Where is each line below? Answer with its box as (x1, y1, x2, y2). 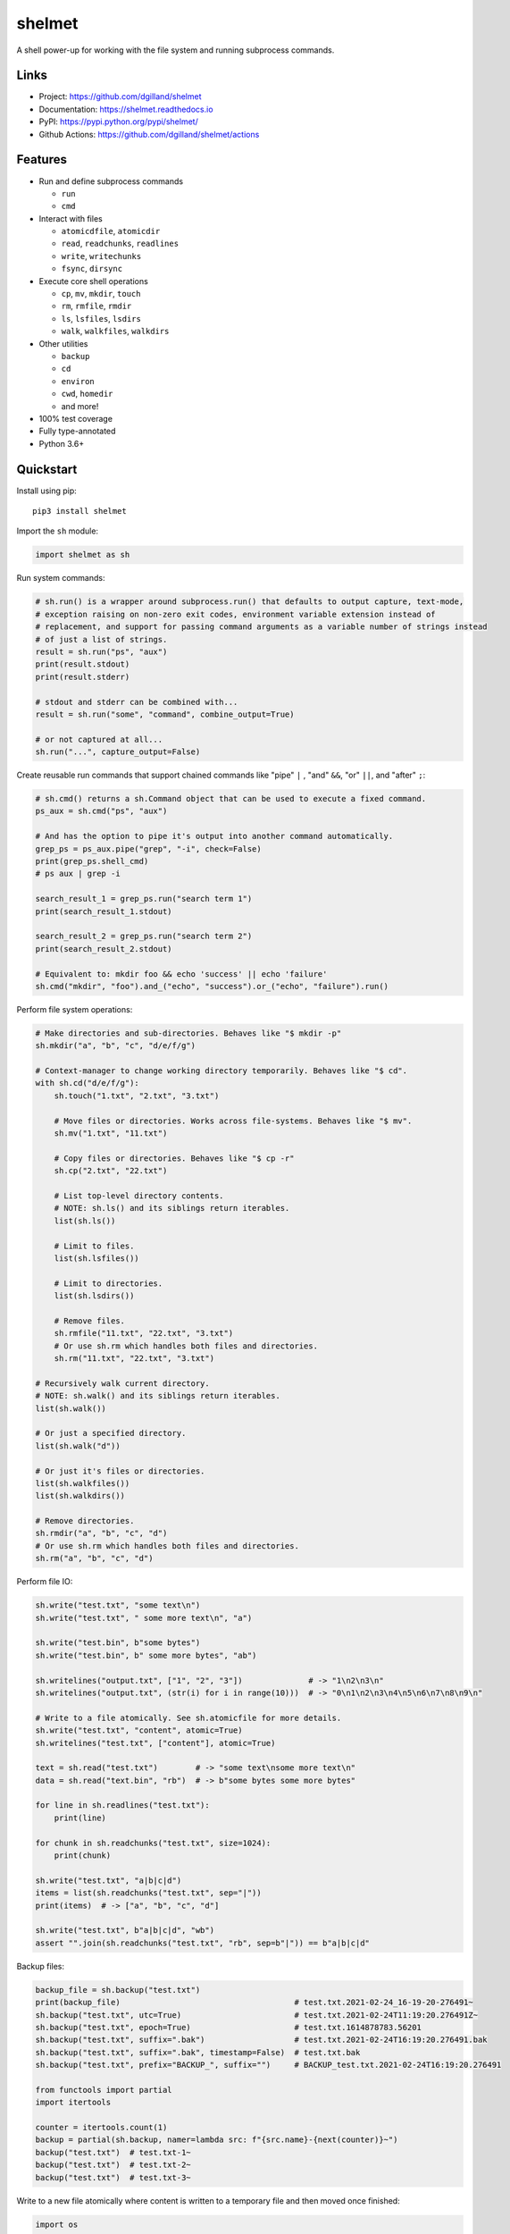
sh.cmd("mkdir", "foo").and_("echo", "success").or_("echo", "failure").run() (35, 981, 389, 991)
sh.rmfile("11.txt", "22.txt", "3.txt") (54, 1328, 234, 1339)
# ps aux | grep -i (35, 869, 121, 879)
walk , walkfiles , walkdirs (61, 326, 170, 337)
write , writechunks (61, 250, 142, 261)
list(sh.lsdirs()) (54, 1291, 135, 1301)
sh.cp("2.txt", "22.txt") (54, 1166, 168, 1176)
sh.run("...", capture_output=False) (35, 747, 201, 757)
